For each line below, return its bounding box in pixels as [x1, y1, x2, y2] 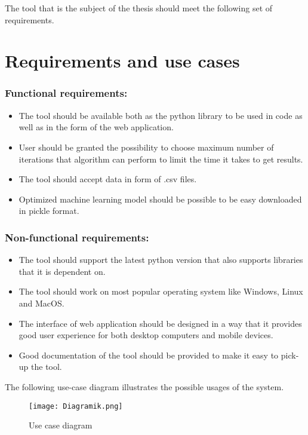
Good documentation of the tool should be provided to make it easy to [19, 348, 279, 361]
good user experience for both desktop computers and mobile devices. [19, 329, 273, 341]
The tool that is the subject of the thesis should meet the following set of [5, 2, 273, 14]
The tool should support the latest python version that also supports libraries [19, 253, 303, 266]
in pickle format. [19, 204, 79, 217]
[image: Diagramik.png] [29, 402, 123, 411]
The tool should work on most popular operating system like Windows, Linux [19, 285, 303, 298]
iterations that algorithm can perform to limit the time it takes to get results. [19, 152, 303, 165]
